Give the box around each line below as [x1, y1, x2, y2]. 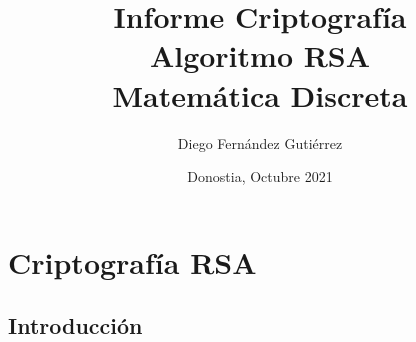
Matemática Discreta [112, 74, 408, 115]
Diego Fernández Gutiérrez [177, 132, 343, 153]
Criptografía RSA [8, 241, 257, 282]
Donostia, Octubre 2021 [187, 166, 333, 187]
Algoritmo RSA [149, 35, 371, 76]
